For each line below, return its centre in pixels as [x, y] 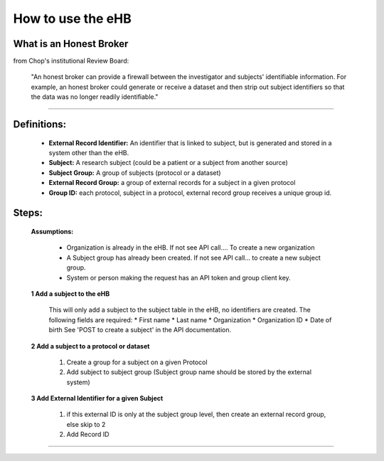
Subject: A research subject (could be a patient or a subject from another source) [168, 163]
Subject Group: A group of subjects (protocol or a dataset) [135, 173]
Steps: [28, 213]
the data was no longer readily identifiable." [95, 97]
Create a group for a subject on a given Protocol [137, 362]
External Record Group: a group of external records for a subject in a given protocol [172, 183]
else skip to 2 [86, 424]
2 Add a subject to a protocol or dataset [90, 346]
